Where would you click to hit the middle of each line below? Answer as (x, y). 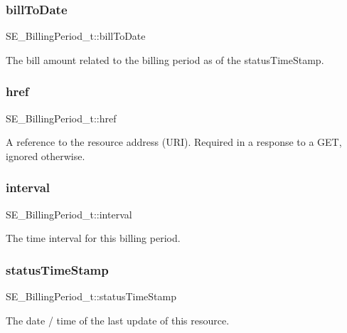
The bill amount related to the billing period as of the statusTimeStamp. (165, 59)
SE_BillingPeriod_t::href (61, 118)
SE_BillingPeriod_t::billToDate (76, 36)
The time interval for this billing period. (93, 238)
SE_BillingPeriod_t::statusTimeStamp (91, 296)
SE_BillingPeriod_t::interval (69, 214)
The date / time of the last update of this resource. (118, 320)
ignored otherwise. (46, 155)
